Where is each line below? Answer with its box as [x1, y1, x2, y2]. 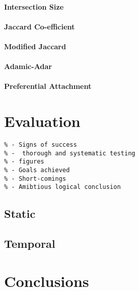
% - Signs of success [4, 141, 77, 149]
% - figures [4, 158, 44, 166]
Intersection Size [4, 1, 64, 12]
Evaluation [4, 111, 80, 132]
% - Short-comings [4, 175, 66, 182]
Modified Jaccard [4, 41, 66, 51]
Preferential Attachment [4, 81, 92, 91]
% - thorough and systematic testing [4, 149, 135, 157]
